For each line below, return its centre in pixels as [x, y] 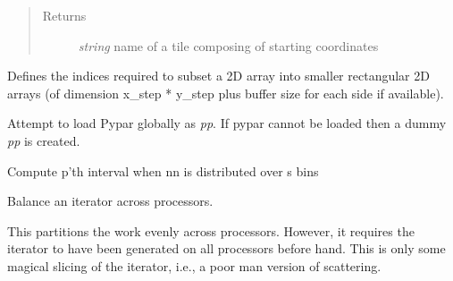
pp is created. [44, 140]
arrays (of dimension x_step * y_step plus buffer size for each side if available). [226, 93]
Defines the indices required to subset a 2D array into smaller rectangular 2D [218, 76]
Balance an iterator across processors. [110, 201]
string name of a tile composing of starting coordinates [228, 45]
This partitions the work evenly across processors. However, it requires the [211, 230]
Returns [64, 15]
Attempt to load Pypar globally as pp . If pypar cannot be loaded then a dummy [227, 123]
